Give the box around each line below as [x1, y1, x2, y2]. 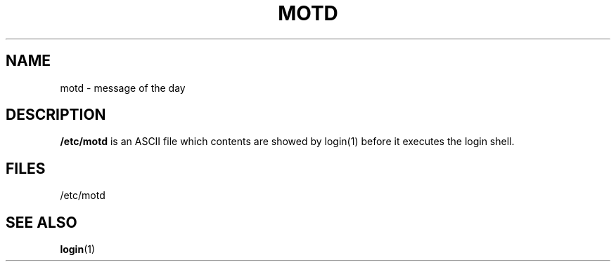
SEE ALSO [6, 213, 77, 231]
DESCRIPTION [6, 106, 106, 124]
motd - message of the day [60, 81, 186, 94]
